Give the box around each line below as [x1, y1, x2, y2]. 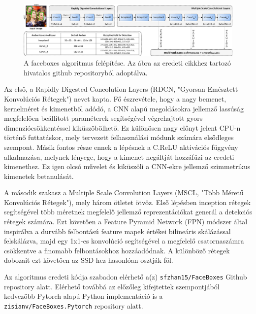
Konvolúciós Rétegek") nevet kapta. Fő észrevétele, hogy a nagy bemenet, [4, 93, 226, 104]
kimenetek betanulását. [4, 171, 74, 181]
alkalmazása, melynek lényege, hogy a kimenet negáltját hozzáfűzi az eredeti [4, 151, 234, 162]
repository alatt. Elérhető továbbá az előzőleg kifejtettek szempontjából [4, 281, 220, 291]
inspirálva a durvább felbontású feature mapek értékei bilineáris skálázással [4, 226, 231, 236]
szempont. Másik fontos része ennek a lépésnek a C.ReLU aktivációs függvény [4, 141, 238, 152]
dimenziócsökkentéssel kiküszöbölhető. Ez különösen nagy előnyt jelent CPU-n [4, 122, 241, 133]
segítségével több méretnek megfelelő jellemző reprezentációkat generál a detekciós [4, 207, 252, 217]
